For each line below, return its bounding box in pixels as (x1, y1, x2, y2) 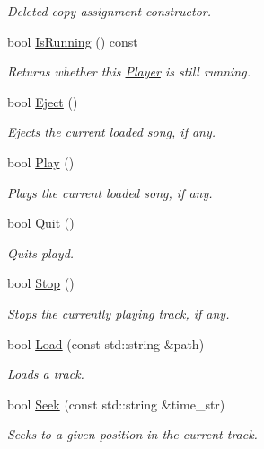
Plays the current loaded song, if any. (7, 183, 213, 202)
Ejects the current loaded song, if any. (7, 122, 216, 141)
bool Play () (7, 152, 75, 171)
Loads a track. (7, 364, 84, 383)
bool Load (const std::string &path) (7, 334, 205, 353)
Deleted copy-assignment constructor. (7, 2, 212, 20)
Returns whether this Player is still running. (7, 62, 251, 81)
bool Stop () (7, 274, 75, 292)
